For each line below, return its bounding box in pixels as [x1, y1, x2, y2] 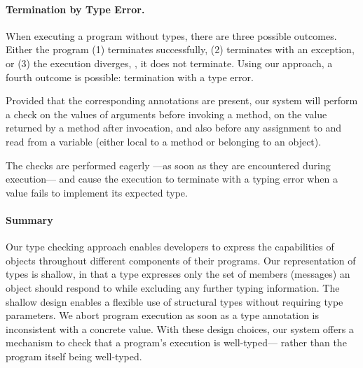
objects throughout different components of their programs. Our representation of [6, 253, 356, 267]
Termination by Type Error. [6, 1, 145, 16]
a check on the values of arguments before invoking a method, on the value [6, 106, 327, 121]
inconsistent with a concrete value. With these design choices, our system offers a [6, 321, 354, 336]
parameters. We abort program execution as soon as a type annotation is [6, 308, 320, 323]
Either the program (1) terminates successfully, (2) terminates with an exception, [6, 42, 355, 57]
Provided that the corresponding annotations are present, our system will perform [6, 93, 358, 108]
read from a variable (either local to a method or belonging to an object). [6, 134, 322, 148]
